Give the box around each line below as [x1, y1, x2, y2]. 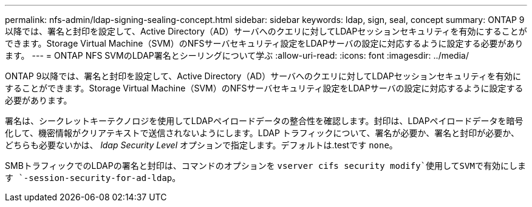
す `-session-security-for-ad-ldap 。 [5, 172, 181, 183]
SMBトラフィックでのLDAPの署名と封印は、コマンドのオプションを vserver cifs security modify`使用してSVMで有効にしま [5, 160, 526, 171]
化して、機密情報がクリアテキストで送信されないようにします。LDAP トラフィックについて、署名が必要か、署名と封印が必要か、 [5, 128, 519, 138]
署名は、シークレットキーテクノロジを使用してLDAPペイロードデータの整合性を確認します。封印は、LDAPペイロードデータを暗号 [5, 116, 523, 126]
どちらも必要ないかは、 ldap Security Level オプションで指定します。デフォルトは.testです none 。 [5, 140, 398, 150]
